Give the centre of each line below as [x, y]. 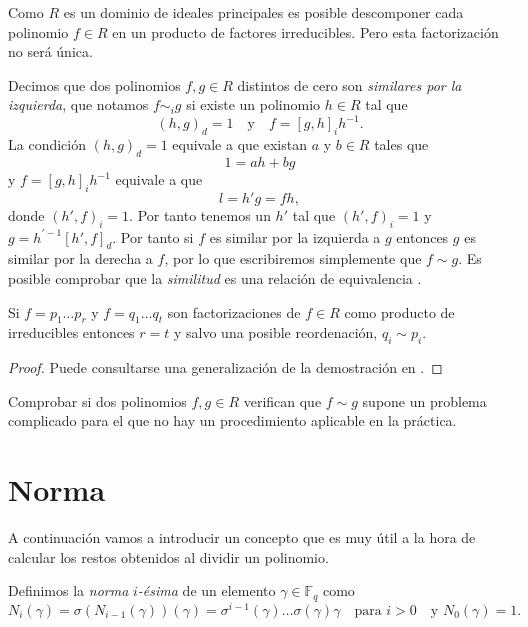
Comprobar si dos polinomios [97, 400]
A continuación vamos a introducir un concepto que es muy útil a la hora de [242, 537]
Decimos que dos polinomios [94, 84]
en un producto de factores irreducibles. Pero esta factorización [305, 31]
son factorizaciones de [234, 311]
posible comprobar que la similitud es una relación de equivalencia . [215, 278]
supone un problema [424, 400]
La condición [47, 144]
